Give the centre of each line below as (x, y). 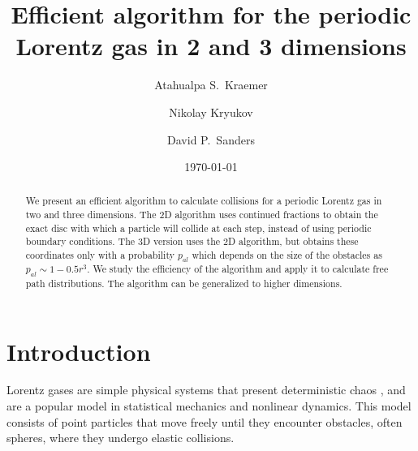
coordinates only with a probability (100, 255)
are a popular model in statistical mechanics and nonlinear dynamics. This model (209, 406)
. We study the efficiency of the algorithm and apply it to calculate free (238, 269)
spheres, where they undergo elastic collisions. (121, 438)
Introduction (79, 351)
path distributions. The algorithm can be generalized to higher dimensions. (184, 283)
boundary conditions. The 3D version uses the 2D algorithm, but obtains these (192, 241)
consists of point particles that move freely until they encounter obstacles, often (205, 421)
